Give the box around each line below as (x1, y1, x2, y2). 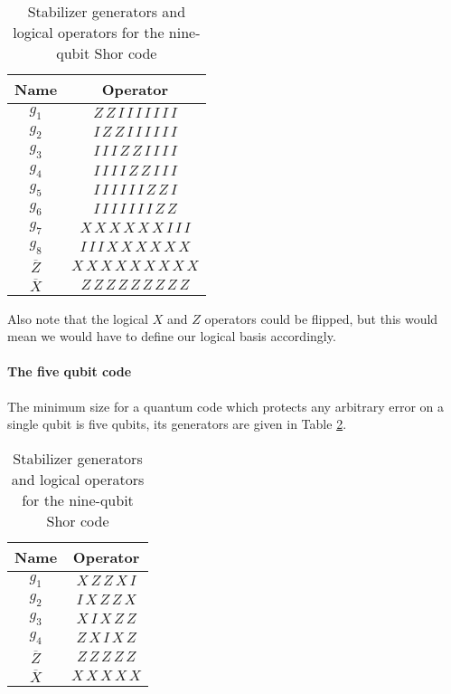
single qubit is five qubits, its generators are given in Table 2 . (7, 414, 347, 433)
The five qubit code (7, 362, 132, 381)
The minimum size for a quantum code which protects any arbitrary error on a (7, 396, 445, 415)
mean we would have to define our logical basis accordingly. (7, 327, 336, 346)
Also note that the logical (7, 309, 149, 328)
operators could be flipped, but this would (204, 309, 438, 328)
